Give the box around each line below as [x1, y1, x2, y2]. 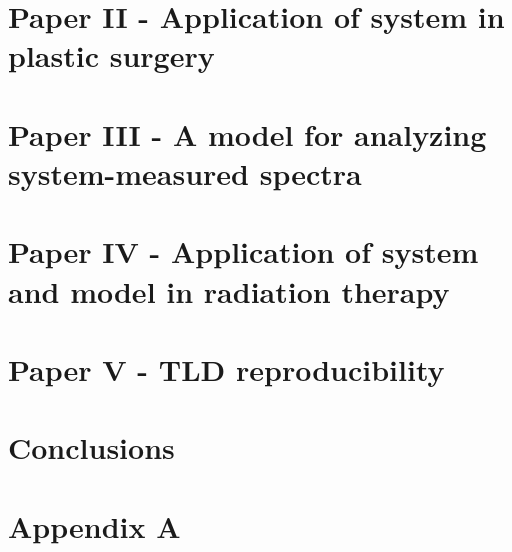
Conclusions [8, 427, 175, 468]
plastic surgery [8, 35, 215, 76]
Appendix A [8, 505, 181, 546]
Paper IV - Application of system [8, 231, 479, 272]
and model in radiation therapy [8, 270, 450, 311]
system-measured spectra [8, 152, 362, 193]
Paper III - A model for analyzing [8, 113, 487, 154]
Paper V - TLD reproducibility [8, 348, 445, 389]
